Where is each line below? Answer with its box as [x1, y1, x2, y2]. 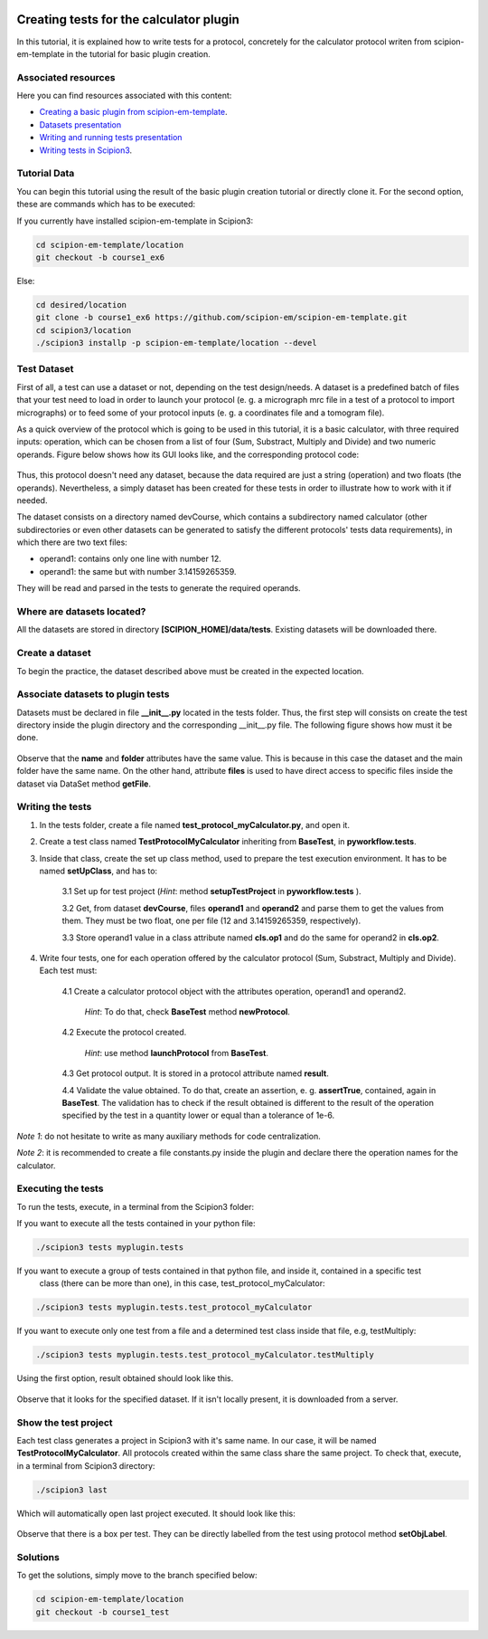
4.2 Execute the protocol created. [61, 1027, 187, 1038]
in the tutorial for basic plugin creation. [66, 48, 211, 59]
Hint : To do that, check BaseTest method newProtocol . [84, 1006, 291, 1017]
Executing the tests [16, 1182, 104, 1195]
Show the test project [16, 1416, 113, 1429]
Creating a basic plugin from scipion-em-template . [39, 107, 228, 118]
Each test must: [39, 965, 98, 977]
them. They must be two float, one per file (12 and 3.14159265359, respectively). [61, 915, 361, 927]
